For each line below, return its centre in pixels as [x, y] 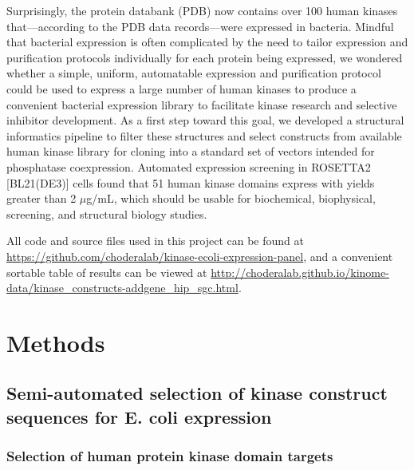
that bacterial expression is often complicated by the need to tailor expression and [207, 42]
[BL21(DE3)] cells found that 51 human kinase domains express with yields [191, 182]
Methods [56, 342]
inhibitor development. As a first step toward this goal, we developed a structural [205, 120]
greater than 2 [41, 198]
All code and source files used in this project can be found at [155, 241]
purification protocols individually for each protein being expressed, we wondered [205, 57]
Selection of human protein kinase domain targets [170, 456]
